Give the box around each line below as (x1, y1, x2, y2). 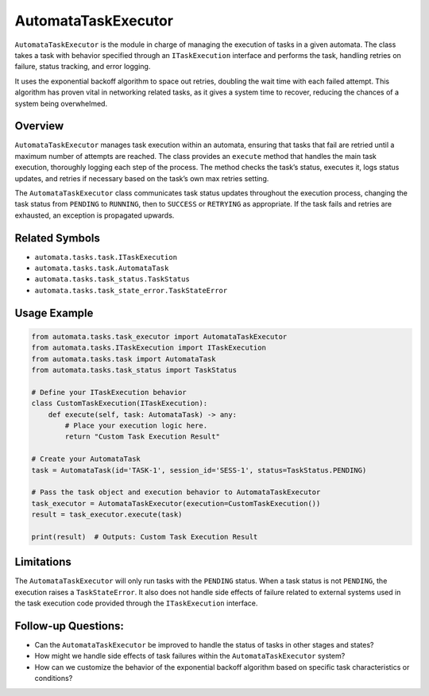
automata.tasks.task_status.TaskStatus (34, 275, 190, 284)
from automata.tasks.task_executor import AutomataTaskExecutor (31, 332, 288, 341)
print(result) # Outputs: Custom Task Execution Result (31, 532, 258, 541)
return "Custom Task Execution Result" (64, 432, 220, 441)
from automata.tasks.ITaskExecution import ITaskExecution (31, 343, 266, 353)
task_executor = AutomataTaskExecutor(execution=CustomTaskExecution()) (31, 499, 321, 508)
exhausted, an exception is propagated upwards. (14, 211, 175, 220)
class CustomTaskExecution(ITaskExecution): (31, 399, 208, 408)
